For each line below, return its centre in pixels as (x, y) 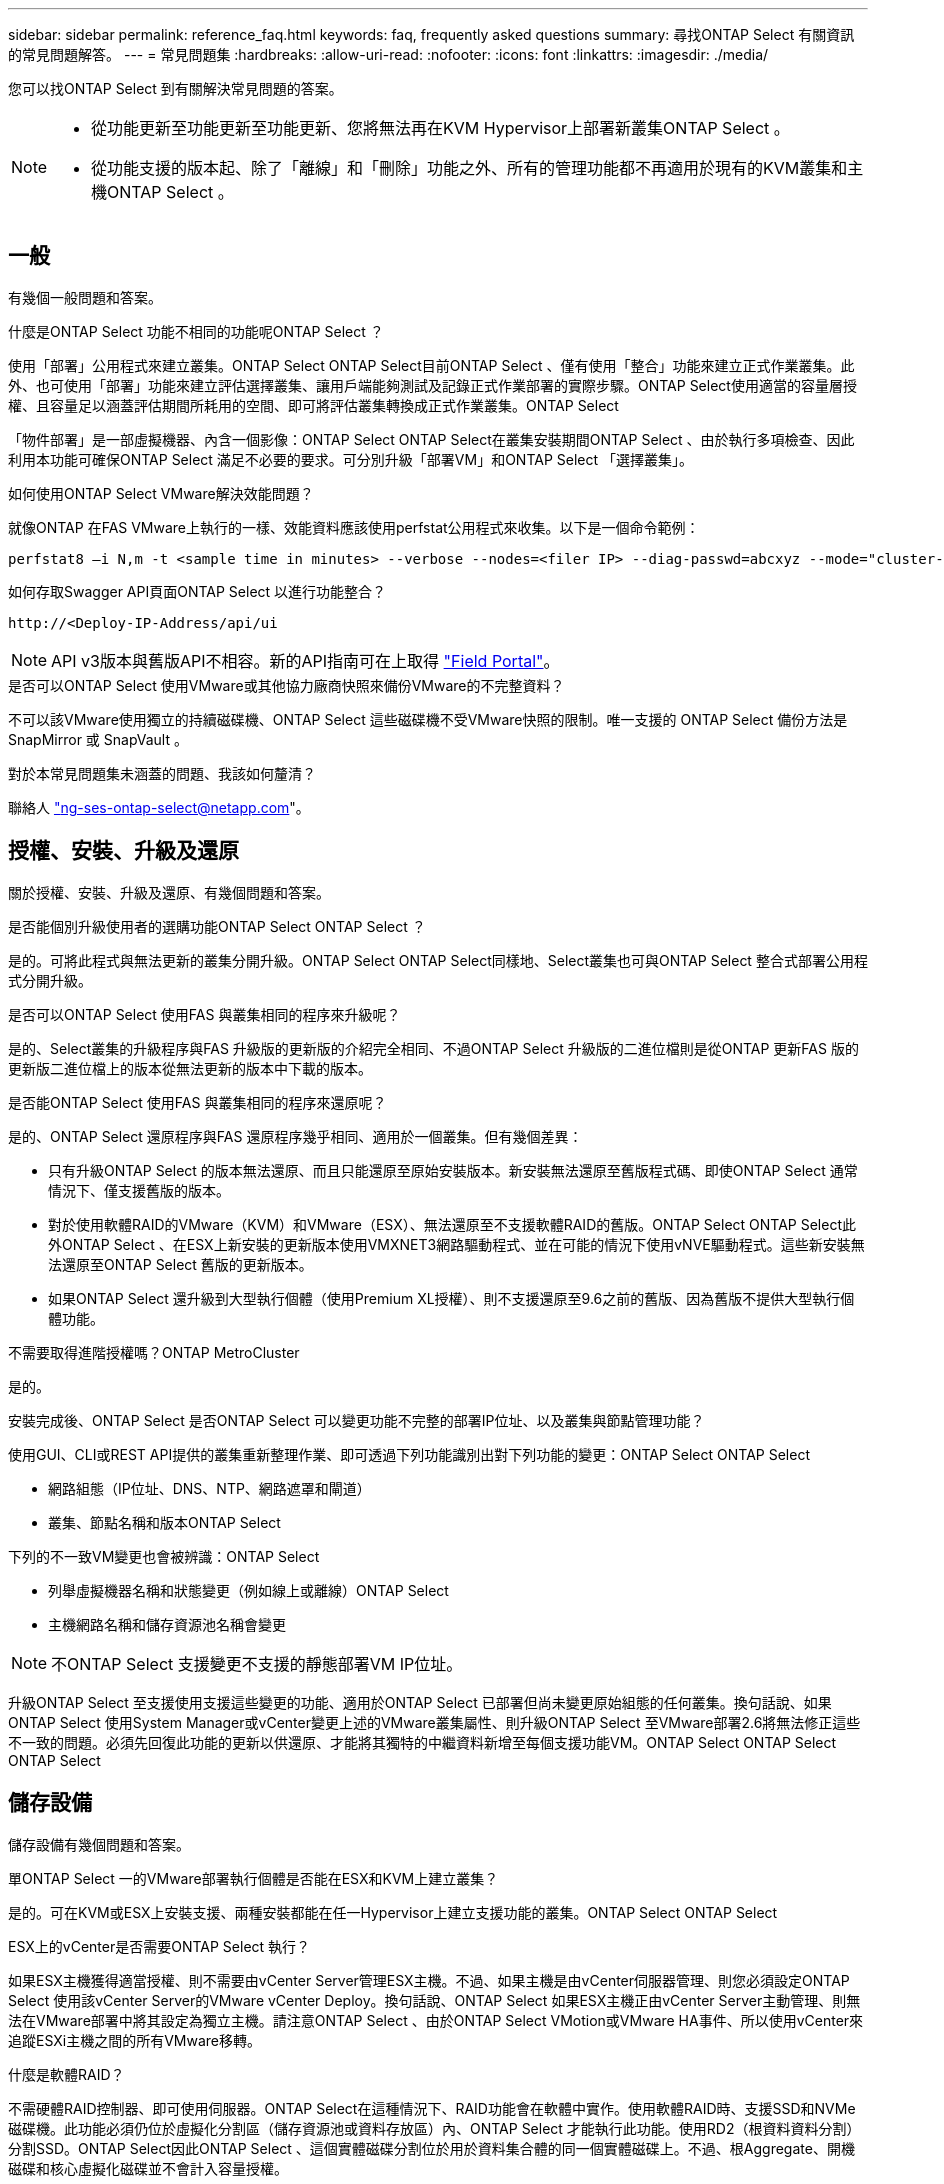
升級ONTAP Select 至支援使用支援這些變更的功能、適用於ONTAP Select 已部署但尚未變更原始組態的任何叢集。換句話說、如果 (420, 1702)
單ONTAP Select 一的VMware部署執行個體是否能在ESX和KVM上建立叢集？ (253, 1878)
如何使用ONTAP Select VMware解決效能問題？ (161, 493)
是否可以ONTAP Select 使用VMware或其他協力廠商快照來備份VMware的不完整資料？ (286, 685)
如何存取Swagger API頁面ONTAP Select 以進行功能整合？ (197, 591)
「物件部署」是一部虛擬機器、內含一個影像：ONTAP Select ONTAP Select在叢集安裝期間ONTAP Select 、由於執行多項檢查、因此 (431, 439)
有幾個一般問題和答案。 (85, 297)
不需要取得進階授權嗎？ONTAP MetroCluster (154, 1352)
